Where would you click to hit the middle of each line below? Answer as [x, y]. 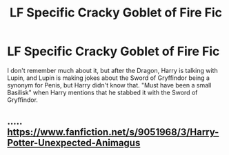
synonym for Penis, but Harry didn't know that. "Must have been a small [109, 85]
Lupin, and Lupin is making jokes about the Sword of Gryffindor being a [109, 78]
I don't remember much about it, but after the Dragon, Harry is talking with [113, 70]
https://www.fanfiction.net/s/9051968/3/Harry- [113, 132]
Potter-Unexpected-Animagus [74, 143]
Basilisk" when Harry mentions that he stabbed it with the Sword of [102, 92]
